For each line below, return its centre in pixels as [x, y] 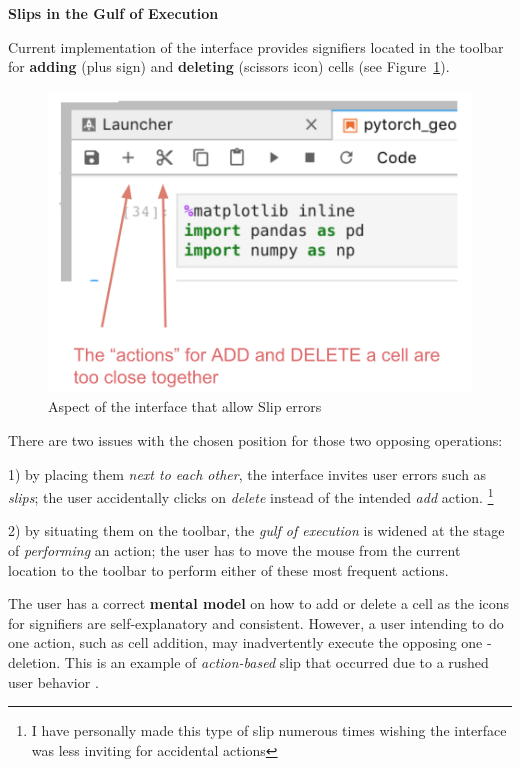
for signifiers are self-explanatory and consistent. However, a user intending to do [256, 622]
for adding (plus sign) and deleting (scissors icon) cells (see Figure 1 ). [229, 66]
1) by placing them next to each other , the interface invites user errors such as [247, 473]
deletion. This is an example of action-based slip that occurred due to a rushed [248, 662]
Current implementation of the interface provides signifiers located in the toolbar [256, 46]
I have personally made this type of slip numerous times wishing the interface [269, 730]
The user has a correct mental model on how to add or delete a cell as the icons [259, 603]
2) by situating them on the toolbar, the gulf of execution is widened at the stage [256, 530]
